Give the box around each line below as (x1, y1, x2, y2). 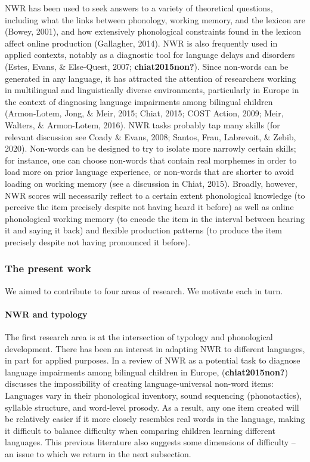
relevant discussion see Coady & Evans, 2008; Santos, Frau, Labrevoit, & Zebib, (5, 130, 296, 143)
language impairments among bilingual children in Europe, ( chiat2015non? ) (5, 365, 288, 378)
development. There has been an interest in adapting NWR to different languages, (5, 342, 305, 355)
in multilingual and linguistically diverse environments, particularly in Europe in (5, 84, 299, 96)
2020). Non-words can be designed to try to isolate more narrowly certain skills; (5, 142, 296, 155)
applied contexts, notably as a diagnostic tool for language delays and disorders (5, 48, 295, 61)
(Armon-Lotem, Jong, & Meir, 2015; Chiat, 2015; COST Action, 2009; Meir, (5, 107, 284, 119)
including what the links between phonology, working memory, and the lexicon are (5, 13, 305, 26)
